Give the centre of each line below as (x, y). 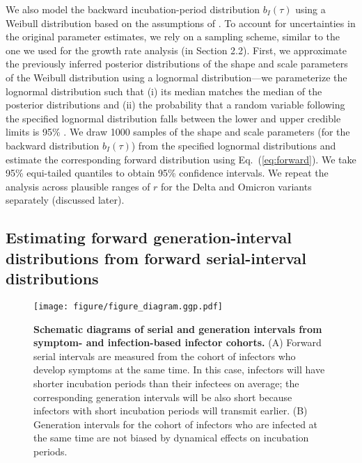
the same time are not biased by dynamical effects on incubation (171, 438)
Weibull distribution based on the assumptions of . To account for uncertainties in (181, 23)
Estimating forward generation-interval (149, 237)
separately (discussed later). (65, 200)
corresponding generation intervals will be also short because (163, 397)
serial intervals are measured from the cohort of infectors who (165, 356)
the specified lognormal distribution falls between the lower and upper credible (173, 118)
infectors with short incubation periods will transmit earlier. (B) (171, 411)
